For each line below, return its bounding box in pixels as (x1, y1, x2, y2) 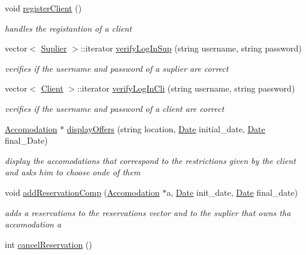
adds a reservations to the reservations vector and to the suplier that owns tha (5, 206, 291, 218)
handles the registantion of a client (5, 22, 132, 34)
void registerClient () (5, 2, 82, 14)
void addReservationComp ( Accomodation (5, 186, 160, 198)
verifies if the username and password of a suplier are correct (5, 62, 229, 74)
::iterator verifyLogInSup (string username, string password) (80, 42, 302, 54)
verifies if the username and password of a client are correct (5, 102, 225, 114)
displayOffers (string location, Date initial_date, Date (66, 122, 265, 135)
